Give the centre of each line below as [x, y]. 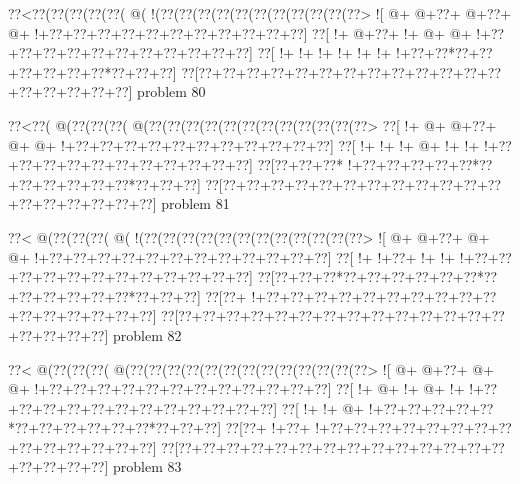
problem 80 [171, 91]
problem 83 [147, 466]
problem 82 [147, 334]
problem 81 [195, 203]
